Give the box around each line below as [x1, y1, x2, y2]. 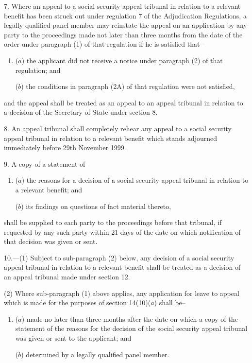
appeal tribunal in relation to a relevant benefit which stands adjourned [4, 133, 218, 143]
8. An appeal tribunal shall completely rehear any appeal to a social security [4, 123, 232, 133]
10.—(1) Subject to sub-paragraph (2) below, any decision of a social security [4, 252, 235, 262]
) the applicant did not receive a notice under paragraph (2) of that [21, 55, 223, 65]
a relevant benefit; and [15, 184, 83, 194]
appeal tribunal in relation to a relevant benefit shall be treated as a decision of [4, 262, 241, 272]
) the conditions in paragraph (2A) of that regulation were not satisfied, [21, 81, 235, 91]
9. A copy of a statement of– [4, 158, 89, 169]
